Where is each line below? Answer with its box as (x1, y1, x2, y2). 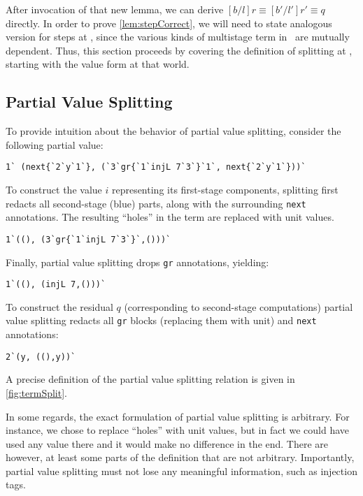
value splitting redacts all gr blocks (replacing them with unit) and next (6, 313, 317, 328)
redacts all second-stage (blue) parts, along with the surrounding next (6, 196, 306, 210)
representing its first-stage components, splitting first (111, 182, 339, 197)
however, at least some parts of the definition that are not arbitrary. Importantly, (6, 450, 355, 465)
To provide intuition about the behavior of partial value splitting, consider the (6, 124, 341, 138)
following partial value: (6, 137, 104, 152)
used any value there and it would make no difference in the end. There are (6, 436, 329, 451)
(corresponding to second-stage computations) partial (124, 299, 353, 314)
